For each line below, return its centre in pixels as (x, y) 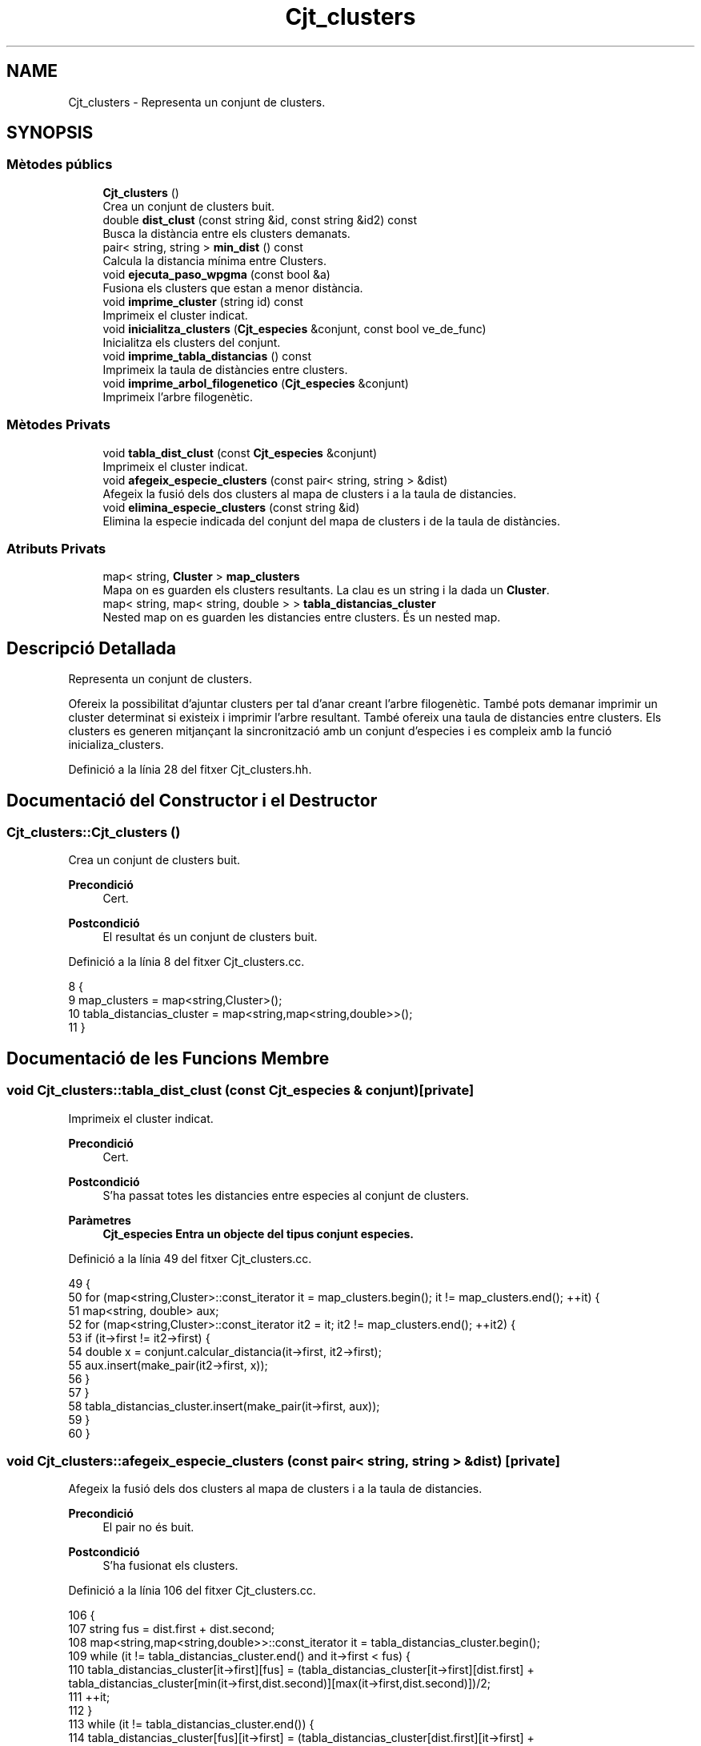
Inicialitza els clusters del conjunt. (192, 342)
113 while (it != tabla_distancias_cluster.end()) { (191, 1724)
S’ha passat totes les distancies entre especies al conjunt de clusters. (286, 1195)
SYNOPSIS (50, 133)
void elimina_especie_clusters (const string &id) (231, 507)
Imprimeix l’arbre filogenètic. (178, 396)
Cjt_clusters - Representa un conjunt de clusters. (197, 102)
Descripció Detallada (91, 648)
